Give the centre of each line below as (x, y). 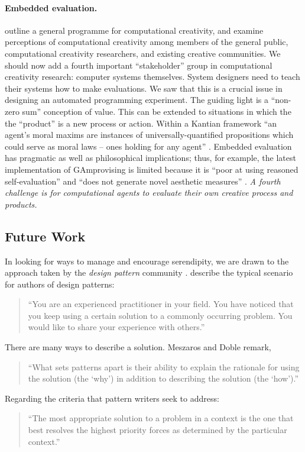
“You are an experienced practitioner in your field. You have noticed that (161, 304)
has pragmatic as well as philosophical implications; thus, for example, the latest (150, 158)
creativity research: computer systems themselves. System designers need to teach (152, 77)
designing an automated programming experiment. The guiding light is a (137, 100)
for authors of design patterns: (60, 284)
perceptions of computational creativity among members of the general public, (147, 42)
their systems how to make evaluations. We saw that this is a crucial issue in (144, 88)
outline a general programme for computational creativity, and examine (134, 30)
